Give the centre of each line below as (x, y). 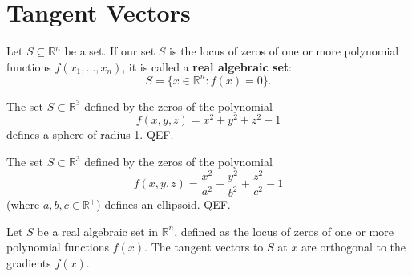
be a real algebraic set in (97, 231)
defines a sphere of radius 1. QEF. (90, 134)
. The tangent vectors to (204, 247)
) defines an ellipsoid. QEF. (164, 204)
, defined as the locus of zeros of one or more (284, 231)
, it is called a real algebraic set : (207, 66)
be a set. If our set (110, 51)
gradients (29, 262)
